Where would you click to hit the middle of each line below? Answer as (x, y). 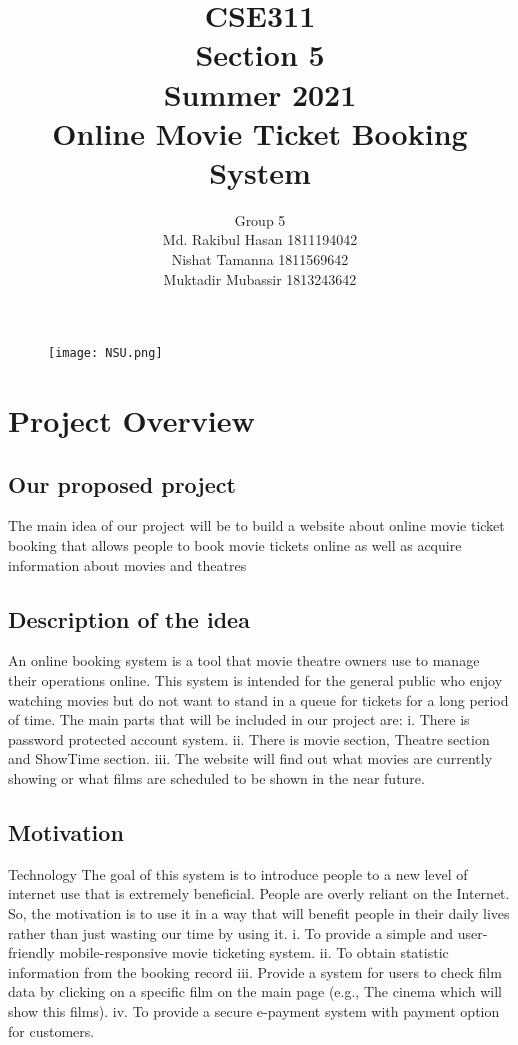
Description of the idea (129, 618)
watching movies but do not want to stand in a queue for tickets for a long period (258, 699)
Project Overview (131, 420)
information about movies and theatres (127, 564)
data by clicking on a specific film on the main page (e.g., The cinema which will (255, 991)
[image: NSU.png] (105, 353)
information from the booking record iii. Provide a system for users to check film (255, 971)
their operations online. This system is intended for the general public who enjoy (255, 680)
